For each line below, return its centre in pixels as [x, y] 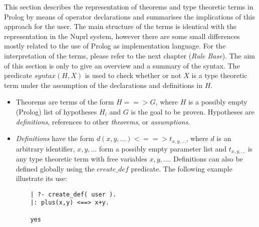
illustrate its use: [41, 178]
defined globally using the [55, 168]
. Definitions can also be [206, 159]
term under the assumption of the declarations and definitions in [103, 85]
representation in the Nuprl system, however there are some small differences [122, 36]
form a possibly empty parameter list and [163, 148]
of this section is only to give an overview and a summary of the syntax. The [122, 65]
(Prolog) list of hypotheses [56, 111]
